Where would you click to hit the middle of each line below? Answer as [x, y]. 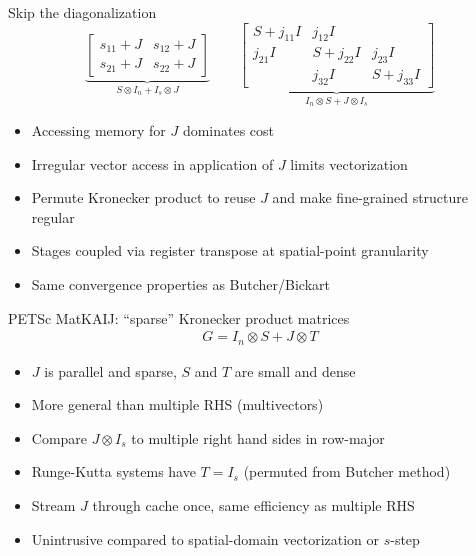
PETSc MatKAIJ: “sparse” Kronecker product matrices [179, 317]
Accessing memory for [98, 129]
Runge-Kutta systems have [113, 471]
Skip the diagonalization [82, 12]
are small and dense [295, 370]
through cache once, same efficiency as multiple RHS [253, 504]
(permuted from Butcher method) [347, 471]
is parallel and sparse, [110, 370]
